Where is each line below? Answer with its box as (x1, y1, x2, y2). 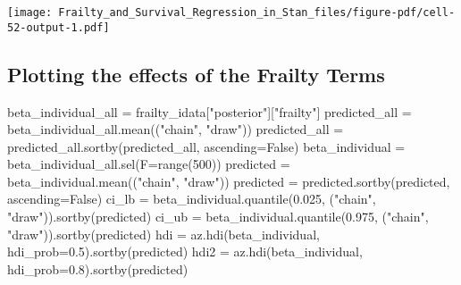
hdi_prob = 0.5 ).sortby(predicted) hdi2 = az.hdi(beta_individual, (7, 242, 363, 261)
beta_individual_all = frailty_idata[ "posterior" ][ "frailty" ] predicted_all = (7, 102, 412, 121)
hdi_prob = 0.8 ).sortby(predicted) (7, 259, 189, 278)
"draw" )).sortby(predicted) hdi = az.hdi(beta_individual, (7, 224, 320, 243)
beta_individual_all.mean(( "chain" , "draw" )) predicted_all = (7, 120, 344, 138)
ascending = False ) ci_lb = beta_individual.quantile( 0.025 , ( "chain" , (7, 189, 376, 208)
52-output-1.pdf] (7, 21, 110, 34)
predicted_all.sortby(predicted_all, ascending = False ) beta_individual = (7, 137, 406, 155)
